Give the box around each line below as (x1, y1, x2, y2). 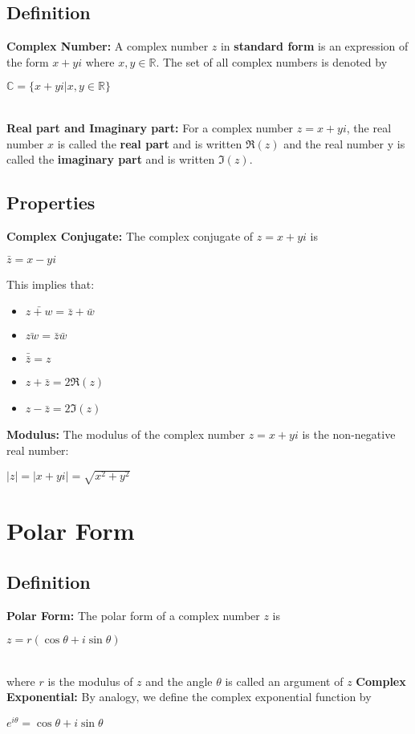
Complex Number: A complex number (6, 38, 209, 55)
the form (6, 53, 49, 70)
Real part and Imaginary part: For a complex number (6, 119, 294, 136)
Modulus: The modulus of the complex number (6, 426, 246, 443)
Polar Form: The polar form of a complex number (6, 606, 260, 623)
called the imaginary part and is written (6, 151, 215, 168)
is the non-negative (302, 426, 396, 443)
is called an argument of (225, 672, 344, 689)
